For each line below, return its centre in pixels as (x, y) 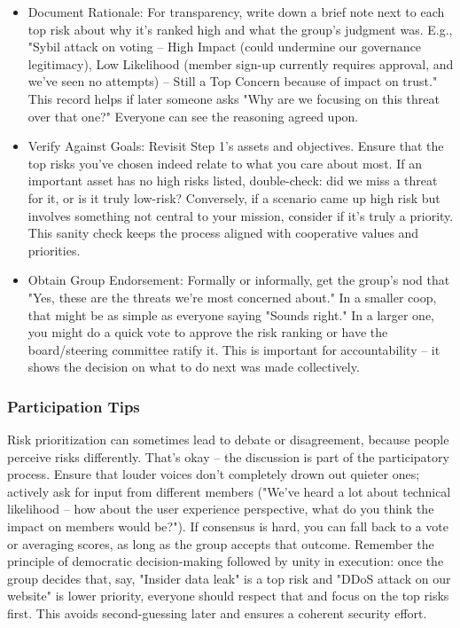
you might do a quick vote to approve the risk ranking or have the (208, 332)
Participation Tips (74, 406)
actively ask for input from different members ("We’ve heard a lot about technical (229, 491)
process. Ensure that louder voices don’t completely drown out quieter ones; (214, 474)
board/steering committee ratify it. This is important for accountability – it (234, 349)
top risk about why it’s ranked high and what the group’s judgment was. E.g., (240, 29)
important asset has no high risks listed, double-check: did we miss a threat (233, 181)
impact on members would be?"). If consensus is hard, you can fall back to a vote (228, 526)
